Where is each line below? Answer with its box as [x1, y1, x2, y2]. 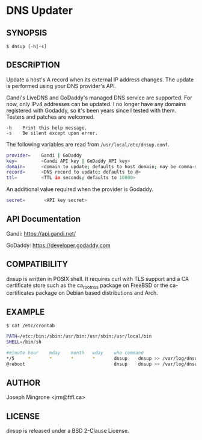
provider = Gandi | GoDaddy [6, 152, 82, 159]
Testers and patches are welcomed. [6, 113, 95, 121]
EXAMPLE [6, 307, 45, 317]
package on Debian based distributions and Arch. [35, 289, 158, 297]
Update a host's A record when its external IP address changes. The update [6, 76, 194, 83]
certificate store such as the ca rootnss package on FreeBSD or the [6, 281, 168, 290]
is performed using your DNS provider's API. [6, 82, 117, 89]
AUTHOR [6, 378, 41, 388]
